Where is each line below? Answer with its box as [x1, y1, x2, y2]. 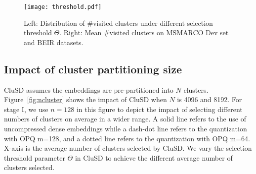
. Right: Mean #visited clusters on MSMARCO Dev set [59, 27, 229, 38]
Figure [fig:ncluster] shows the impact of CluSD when [4, 94, 167, 105]
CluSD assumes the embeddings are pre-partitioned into [4, 84, 173, 95]
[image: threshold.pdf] [24, 3, 102, 10]
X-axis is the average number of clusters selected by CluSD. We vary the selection [4, 143, 252, 153]
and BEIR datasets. [24, 37, 84, 47]
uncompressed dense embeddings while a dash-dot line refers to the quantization [4, 123, 247, 134]
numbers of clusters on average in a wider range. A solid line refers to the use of [4, 114, 246, 124]
